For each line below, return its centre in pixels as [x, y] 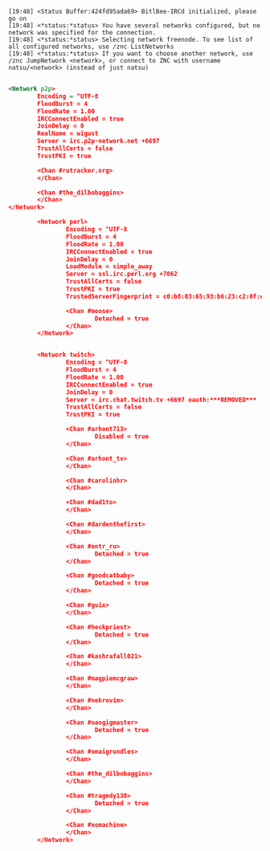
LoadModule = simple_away [109, 267]
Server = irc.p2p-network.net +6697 [98, 141]
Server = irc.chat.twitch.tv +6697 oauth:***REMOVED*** [161, 400]
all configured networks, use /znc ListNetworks [91, 47]
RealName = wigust [68, 134]
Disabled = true [122, 437]
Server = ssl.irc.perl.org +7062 [122, 274]
